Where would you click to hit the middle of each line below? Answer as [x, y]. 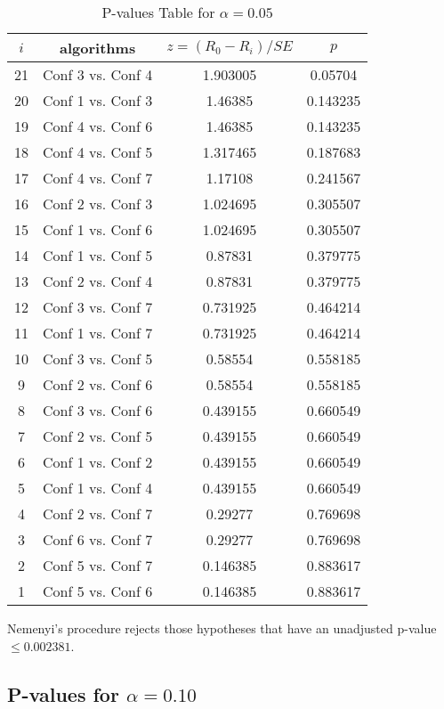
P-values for [63, 693]
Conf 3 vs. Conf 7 [98, 307]
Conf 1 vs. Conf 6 [98, 229]
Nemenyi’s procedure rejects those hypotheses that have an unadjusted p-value [222, 628]
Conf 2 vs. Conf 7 [98, 513]
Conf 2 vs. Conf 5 [98, 436]
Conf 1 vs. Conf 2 [98, 462]
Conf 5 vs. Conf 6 [98, 591]
